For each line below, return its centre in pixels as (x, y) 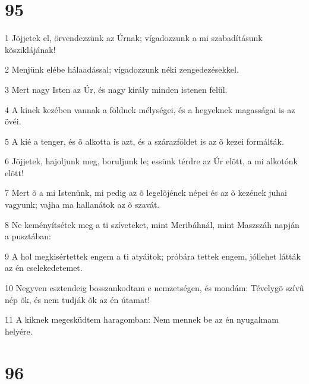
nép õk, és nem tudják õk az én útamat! (78, 299)
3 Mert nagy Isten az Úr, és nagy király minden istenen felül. (116, 89)
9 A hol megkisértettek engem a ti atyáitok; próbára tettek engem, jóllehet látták (153, 256)
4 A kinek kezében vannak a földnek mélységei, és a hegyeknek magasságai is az (150, 109)
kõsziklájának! (30, 49)
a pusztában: (28, 236)
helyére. (19, 331)
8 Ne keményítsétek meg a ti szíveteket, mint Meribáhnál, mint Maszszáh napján (152, 224)
